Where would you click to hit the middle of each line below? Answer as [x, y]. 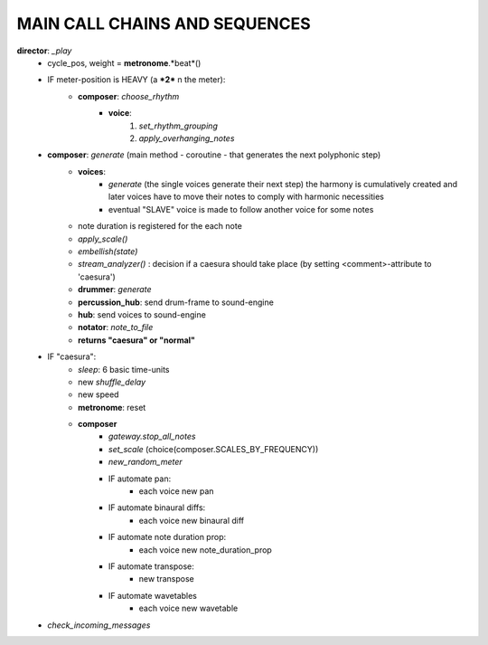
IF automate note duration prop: [167, 537]
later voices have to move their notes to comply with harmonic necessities [246, 197]
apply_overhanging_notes [187, 138]
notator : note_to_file [116, 327]
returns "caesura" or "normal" [137, 340]
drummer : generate [115, 289]
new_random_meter [145, 462]
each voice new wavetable [188, 608]
